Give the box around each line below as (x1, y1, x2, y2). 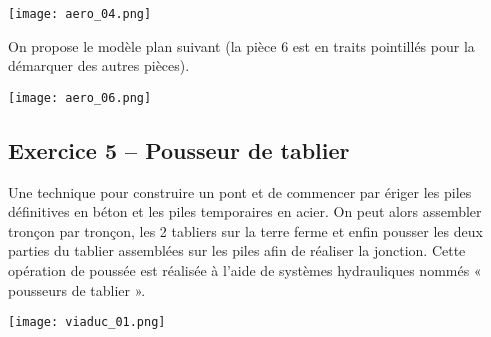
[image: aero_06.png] (8, 90, 152, 105)
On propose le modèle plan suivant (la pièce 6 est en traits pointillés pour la (8, 35, 475, 56)
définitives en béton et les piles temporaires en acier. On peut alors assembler (8, 201, 482, 222)
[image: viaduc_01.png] (8, 315, 166, 330)
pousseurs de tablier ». (8, 279, 146, 300)
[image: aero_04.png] (8, 7, 152, 21)
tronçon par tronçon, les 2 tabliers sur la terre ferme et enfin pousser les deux (8, 220, 483, 241)
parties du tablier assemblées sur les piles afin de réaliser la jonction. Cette (8, 240, 466, 261)
